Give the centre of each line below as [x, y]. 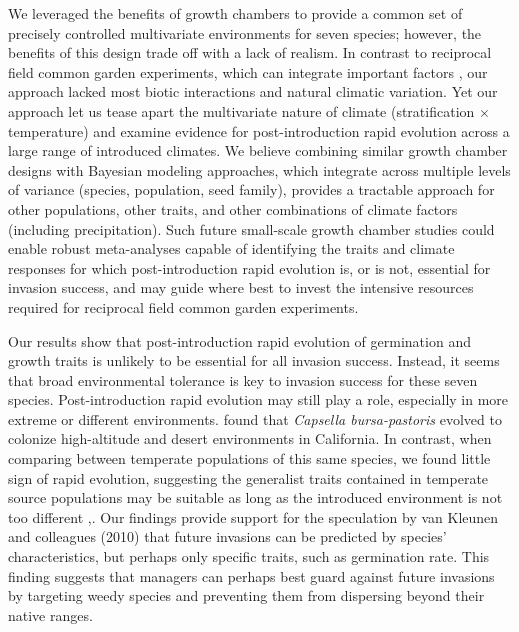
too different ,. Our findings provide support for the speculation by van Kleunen [253, 516]
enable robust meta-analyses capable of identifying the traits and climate [231, 248]
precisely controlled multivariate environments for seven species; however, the [245, 32]
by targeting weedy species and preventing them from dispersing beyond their [246, 595]
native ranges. [50, 614]
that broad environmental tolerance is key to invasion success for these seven [243, 379]
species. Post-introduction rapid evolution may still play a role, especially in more [258, 399]
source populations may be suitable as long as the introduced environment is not [255, 497]
